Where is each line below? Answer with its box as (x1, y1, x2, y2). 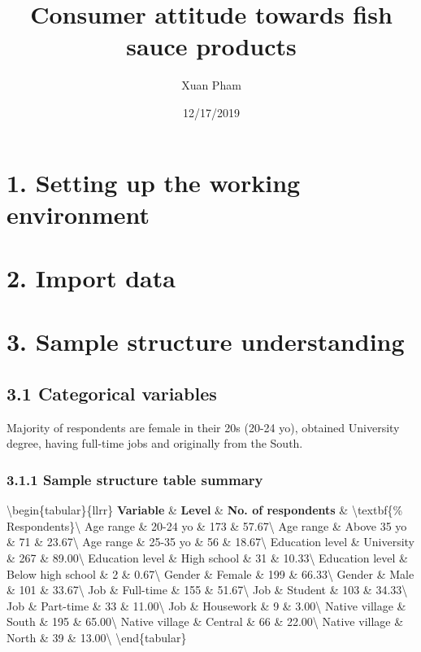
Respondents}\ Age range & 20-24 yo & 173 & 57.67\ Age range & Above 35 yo (7, 517, 407, 534)
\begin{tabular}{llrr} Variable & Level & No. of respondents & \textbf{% (7, 501, 403, 519)
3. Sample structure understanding (7, 325, 405, 358)
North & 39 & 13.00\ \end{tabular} (7, 628, 187, 645)
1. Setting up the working (7, 165, 301, 199)
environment (7, 197, 150, 230)
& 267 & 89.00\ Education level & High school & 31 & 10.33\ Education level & (7, 549, 408, 567)
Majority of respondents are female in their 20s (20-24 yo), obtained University (7, 418, 400, 435)
